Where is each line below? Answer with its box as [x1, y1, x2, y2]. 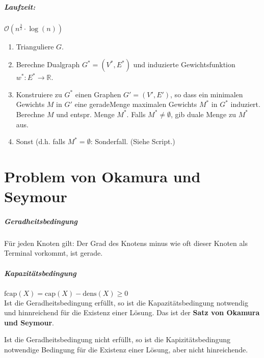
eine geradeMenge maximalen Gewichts [74, 99, 197, 109]
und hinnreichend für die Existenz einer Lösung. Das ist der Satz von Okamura [4, 307, 260, 318]
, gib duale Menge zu [171, 108, 236, 119]
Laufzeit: [4, 1, 36, 12]
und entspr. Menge [56, 108, 115, 119]
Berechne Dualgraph [16, 59, 80, 70]
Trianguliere [16, 41, 54, 51]
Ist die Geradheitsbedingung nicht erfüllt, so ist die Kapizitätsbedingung [4, 334, 230, 345]
